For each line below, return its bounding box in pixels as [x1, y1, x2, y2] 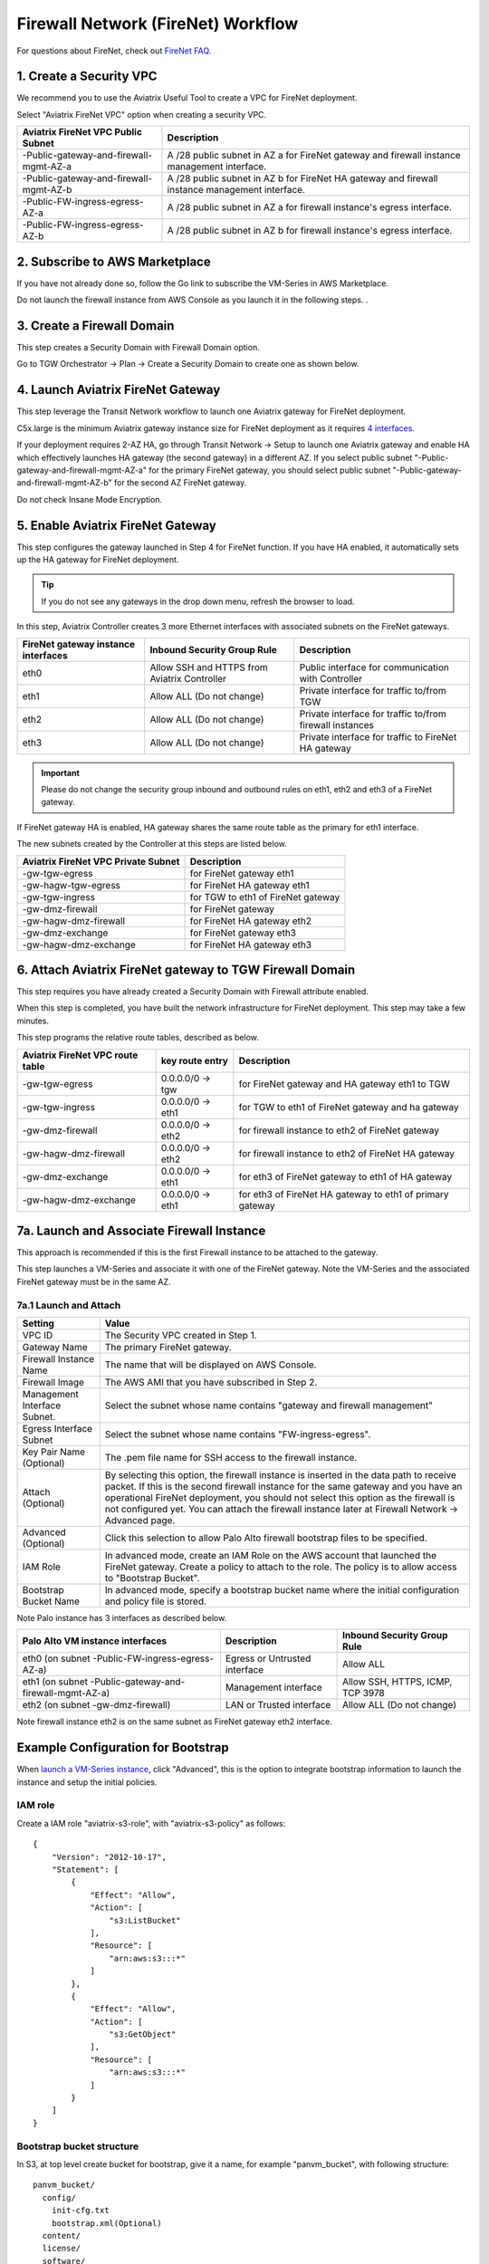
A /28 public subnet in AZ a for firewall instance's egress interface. [167, 201, 452, 214]
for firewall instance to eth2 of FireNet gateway [238, 1124, 439, 1137]
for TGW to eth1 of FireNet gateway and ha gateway [238, 1100, 459, 1113]
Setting [22, 1318, 54, 1330]
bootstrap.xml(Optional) [51, 2218, 162, 2228]
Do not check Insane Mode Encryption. [16, 494, 163, 504]
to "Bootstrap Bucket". [104, 1572, 200, 1585]
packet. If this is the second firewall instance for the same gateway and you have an [104, 1481, 463, 1493]
